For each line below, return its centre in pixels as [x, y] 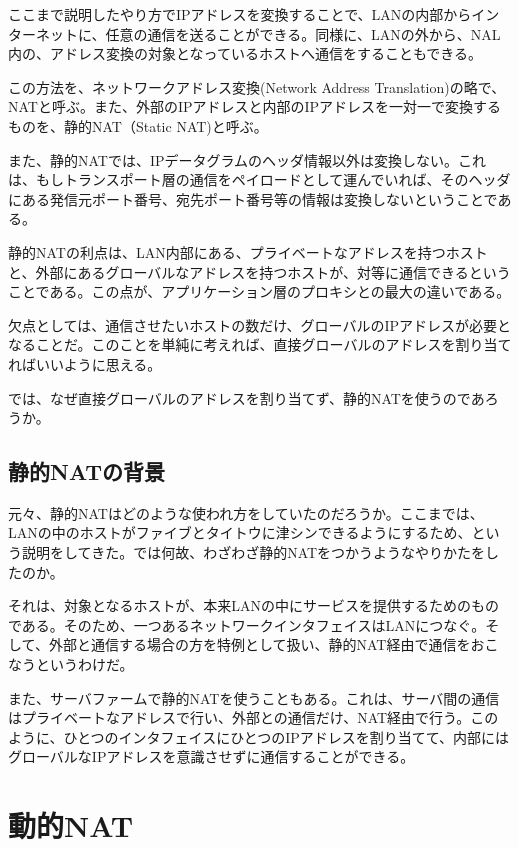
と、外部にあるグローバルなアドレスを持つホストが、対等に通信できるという [259, 271]
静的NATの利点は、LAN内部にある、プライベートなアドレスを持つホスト [248, 251]
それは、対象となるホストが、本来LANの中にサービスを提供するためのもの [254, 605]
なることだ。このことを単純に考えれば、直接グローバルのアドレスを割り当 [253, 344]
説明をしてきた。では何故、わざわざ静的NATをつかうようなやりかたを [253, 552]
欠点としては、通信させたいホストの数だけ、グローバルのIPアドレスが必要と [260, 324]
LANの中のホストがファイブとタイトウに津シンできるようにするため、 [240, 532]
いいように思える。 [98, 363]
